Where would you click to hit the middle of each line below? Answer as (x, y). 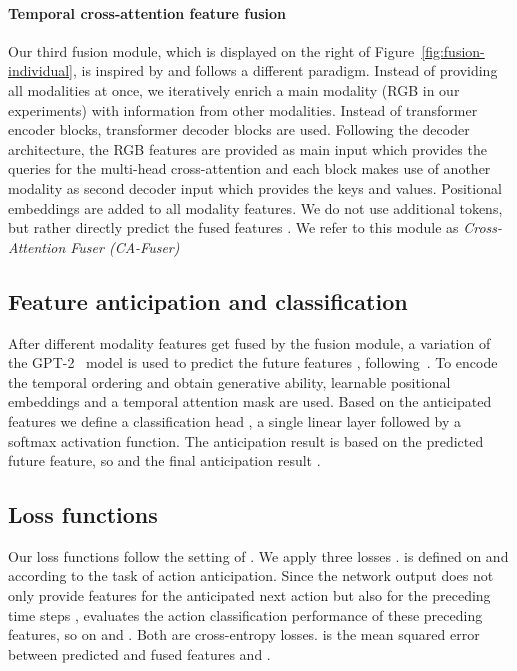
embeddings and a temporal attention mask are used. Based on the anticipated (250, 401)
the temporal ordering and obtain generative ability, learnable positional (229, 381)
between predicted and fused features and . (139, 653)
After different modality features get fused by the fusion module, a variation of (249, 342)
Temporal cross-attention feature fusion (147, 12)
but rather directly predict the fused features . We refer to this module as (233, 227)
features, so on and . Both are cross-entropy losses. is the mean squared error (244, 634)
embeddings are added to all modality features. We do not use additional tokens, (255, 207)
